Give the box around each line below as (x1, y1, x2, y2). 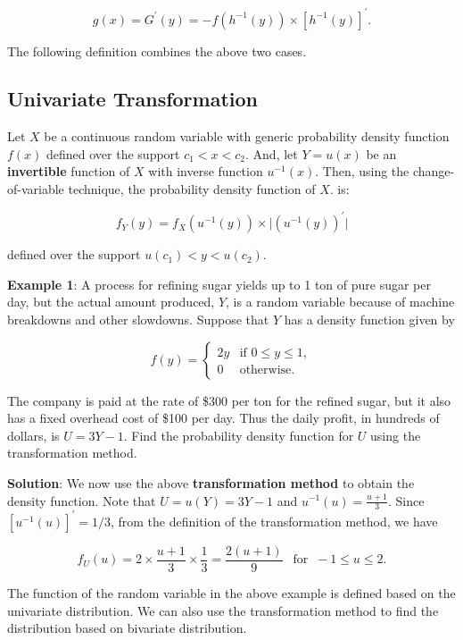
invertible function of (7, 162, 130, 181)
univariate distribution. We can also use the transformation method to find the (7, 601, 439, 619)
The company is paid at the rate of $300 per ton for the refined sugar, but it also (7, 391, 451, 409)
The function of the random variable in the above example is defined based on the (7, 583, 456, 602)
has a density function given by (284, 309, 455, 328)
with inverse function (148, 162, 263, 181)
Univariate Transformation (7, 85, 258, 113)
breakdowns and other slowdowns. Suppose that (7, 309, 269, 328)
